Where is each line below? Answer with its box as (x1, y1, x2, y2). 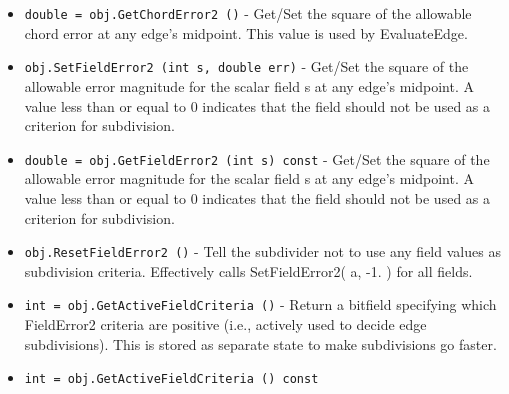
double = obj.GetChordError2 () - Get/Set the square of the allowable (24, 3, 472, 23)
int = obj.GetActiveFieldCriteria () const (24, 372, 319, 387)
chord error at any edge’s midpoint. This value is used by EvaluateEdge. (24, 22, 468, 43)
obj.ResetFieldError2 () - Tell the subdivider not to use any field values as (24, 241, 501, 262)
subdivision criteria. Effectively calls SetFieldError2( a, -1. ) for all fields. (24, 260, 473, 281)
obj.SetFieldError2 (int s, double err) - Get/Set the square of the (24, 56, 469, 77)
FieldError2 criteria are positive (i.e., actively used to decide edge (24, 314, 427, 335)
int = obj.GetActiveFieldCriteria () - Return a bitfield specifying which (24, 294, 497, 315)
